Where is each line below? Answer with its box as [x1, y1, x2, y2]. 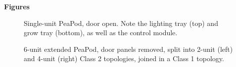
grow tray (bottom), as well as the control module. [24, 27, 178, 38]
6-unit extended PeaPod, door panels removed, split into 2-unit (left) [24, 44, 233, 54]
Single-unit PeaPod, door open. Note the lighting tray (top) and [24, 18, 218, 28]
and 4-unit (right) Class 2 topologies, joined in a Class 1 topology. [24, 53, 224, 64]
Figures [4, 1, 30, 11]
